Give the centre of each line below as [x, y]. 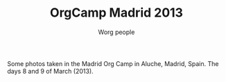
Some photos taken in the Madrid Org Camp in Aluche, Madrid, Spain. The [113, 63]
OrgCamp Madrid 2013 [116, 13]
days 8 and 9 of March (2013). [50, 71]
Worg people [116, 32]
